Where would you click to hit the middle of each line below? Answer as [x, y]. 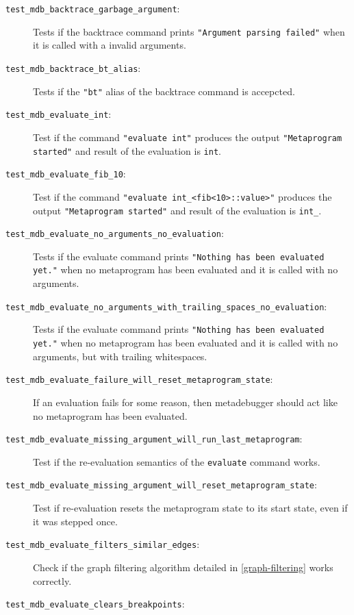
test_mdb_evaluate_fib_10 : [66, 174]
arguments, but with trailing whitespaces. [120, 356]
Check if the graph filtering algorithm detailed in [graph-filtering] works [183, 567]
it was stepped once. [75, 521]
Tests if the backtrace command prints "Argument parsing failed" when [189, 31]
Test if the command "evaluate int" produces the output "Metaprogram [188, 137]
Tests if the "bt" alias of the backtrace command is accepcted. [164, 91]
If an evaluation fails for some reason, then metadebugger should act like [185, 402]
